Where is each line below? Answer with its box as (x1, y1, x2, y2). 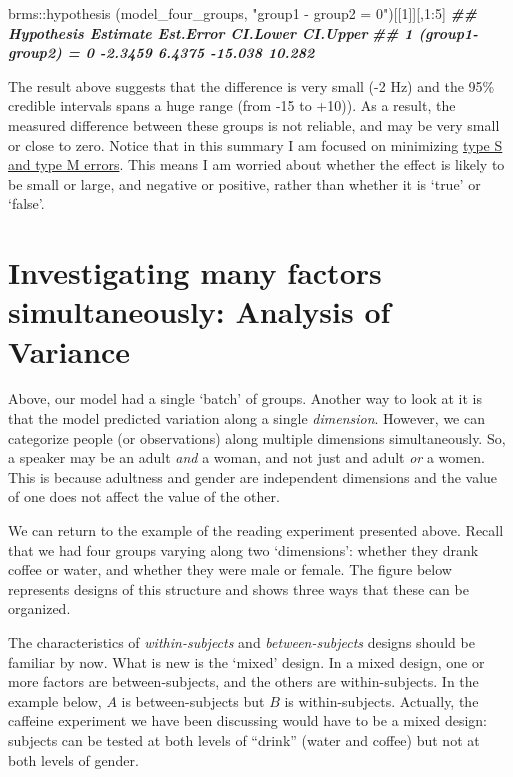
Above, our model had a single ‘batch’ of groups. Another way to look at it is (8, 388, 483, 409)
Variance (8, 330, 131, 371)
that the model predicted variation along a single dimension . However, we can (8, 408, 485, 429)
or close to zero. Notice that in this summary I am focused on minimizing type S (8, 134, 503, 155)
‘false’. (8, 193, 45, 214)
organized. (8, 598, 71, 619)
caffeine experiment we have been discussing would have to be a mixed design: (8, 710, 488, 731)
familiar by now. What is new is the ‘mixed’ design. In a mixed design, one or (8, 651, 485, 672)
